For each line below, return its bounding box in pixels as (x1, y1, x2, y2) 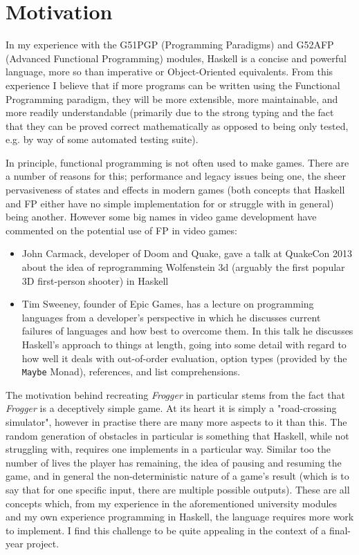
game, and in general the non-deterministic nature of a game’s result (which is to (6, 469, 349, 483)
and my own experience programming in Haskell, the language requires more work (6, 509, 354, 524)
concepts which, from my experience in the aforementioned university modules (6, 496, 338, 510)
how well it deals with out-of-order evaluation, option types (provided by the (21, 350, 347, 365)
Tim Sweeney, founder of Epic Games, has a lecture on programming (21, 297, 314, 311)
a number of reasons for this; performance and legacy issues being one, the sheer (6, 169, 346, 183)
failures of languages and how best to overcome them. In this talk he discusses (21, 323, 353, 338)
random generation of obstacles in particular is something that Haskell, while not (6, 428, 349, 442)
